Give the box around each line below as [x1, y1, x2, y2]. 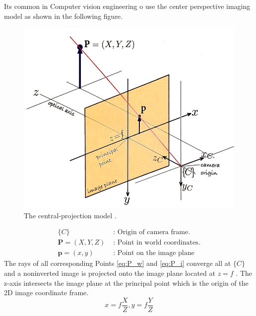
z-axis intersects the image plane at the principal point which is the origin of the [4, 277, 249, 288]
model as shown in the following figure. [4, 10, 123, 21]
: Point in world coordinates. [113, 239, 200, 247]
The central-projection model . [24, 210, 117, 220]
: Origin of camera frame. [113, 229, 191, 236]
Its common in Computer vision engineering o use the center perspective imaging [4, 1, 251, 11]
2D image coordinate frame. [4, 287, 89, 298]
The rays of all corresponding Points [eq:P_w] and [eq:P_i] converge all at [4, 258, 231, 268]
